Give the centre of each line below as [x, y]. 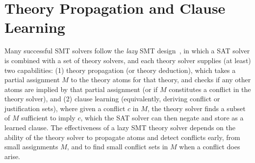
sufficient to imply [48, 118]
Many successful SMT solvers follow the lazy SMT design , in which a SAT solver [127, 51]
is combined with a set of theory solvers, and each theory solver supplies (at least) [128, 60]
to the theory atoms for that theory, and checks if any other [161, 80]
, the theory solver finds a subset [196, 108]
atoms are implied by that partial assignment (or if [81, 89]
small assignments [31, 147]
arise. [13, 156]
